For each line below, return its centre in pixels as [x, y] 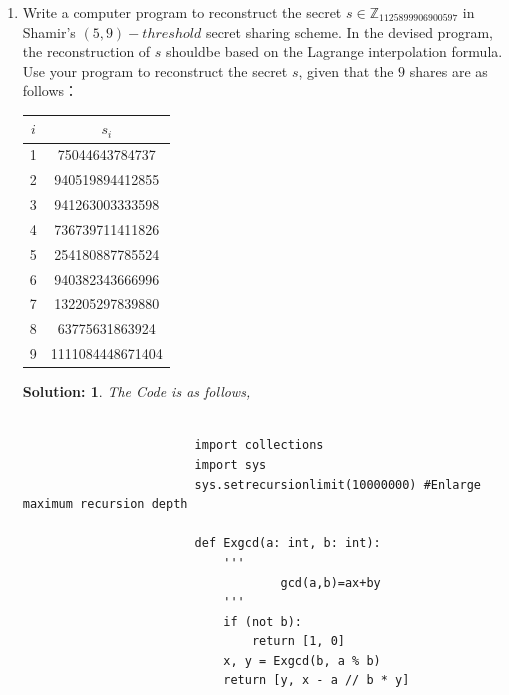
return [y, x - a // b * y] [316, 680]
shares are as [448, 70]
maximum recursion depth [105, 504]
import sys [230, 464]
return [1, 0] [298, 641]
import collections [259, 445]
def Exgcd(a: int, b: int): [287, 543]
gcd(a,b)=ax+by [330, 582]
